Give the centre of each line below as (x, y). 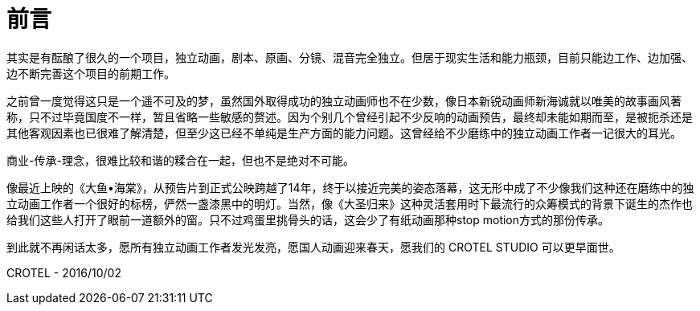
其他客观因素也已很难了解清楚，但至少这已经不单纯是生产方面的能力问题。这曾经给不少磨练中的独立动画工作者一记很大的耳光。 (344, 133)
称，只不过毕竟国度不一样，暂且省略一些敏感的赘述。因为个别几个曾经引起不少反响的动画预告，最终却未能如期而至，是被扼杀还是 (350, 117)
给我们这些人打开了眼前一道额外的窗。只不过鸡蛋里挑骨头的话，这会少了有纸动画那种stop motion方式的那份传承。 (308, 219)
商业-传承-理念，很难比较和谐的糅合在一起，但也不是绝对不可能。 (180, 160)
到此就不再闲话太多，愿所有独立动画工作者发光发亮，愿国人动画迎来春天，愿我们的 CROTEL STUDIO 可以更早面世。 (313, 247)
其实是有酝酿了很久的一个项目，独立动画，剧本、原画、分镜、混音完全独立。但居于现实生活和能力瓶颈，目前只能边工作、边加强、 (350, 57)
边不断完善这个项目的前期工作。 (91, 73)
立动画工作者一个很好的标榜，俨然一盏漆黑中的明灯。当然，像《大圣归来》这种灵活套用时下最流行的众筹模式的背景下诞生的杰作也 (350, 203)
